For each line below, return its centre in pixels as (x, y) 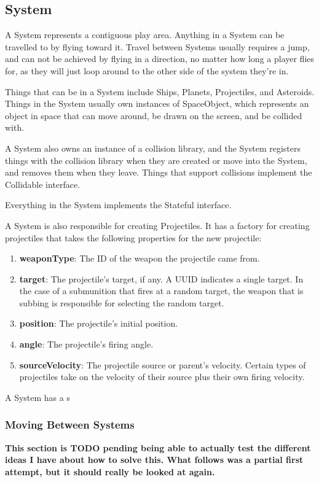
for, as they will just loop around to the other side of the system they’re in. (147, 70)
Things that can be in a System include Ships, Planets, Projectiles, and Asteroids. (160, 91)
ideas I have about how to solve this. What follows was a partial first (154, 460)
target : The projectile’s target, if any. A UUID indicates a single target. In (161, 278)
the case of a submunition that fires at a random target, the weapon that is (161, 291)
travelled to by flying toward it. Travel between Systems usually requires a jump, (157, 46)
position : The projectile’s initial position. (99, 323)
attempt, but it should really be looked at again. (110, 471)
